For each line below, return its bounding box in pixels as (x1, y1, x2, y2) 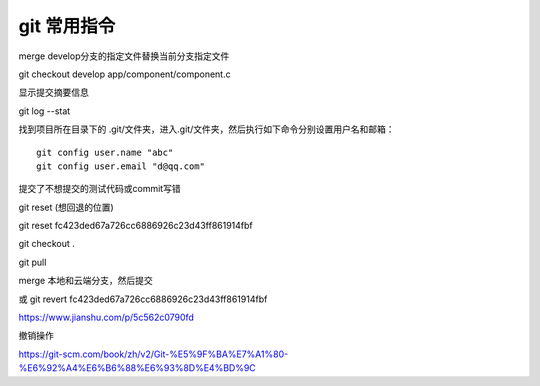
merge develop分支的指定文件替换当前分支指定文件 (18, 50, 230, 62)
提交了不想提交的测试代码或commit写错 (18, 183, 181, 195)
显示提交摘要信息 (18, 86, 89, 99)
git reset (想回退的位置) (18, 201, 114, 213)
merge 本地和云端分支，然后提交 (18, 275, 154, 287)
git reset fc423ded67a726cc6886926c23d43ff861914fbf (18, 220, 254, 232)
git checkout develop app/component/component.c (18, 68, 231, 80)
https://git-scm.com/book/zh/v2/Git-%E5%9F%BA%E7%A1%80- (18, 348, 289, 360)
